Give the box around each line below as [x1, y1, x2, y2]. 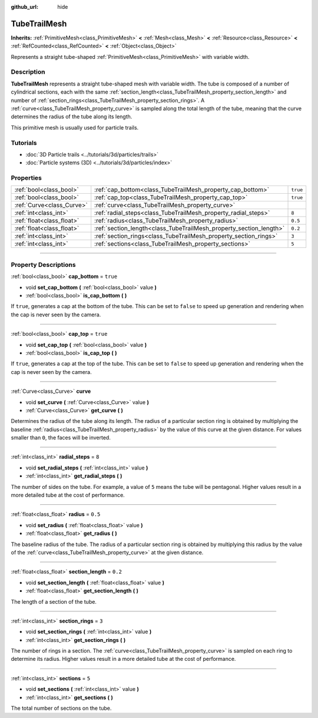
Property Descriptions [11, 260, 76, 269]
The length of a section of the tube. [11, 598, 97, 605]
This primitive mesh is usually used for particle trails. [11, 124, 139, 131]
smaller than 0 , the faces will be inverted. [11, 434, 111, 441]
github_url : [11, 4, 38, 10]
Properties [11, 174, 42, 182]
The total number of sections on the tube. [11, 704, 112, 712]
